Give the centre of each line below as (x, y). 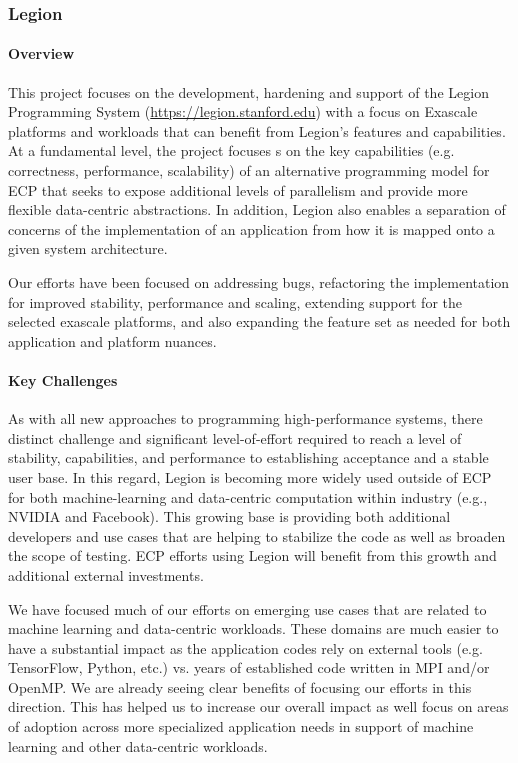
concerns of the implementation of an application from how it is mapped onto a (251, 228)
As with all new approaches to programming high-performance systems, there (245, 418)
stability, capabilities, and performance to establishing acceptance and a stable (248, 457)
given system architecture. (88, 248)
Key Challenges (63, 379)
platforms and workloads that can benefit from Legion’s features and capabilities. (257, 130)
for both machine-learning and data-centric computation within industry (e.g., (248, 496)
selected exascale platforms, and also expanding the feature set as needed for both (259, 321)
